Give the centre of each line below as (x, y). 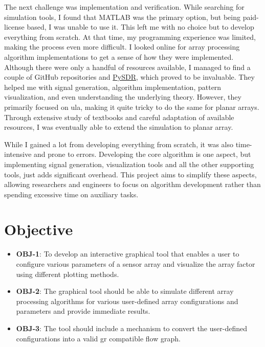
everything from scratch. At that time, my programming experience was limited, (130, 37)
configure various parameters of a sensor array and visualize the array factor (136, 264)
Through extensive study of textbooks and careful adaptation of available (119, 117)
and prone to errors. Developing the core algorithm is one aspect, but (142, 154)
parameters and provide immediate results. (83, 311)
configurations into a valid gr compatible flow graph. (98, 338)
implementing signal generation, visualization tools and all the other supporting (129, 164)
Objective (39, 229)
